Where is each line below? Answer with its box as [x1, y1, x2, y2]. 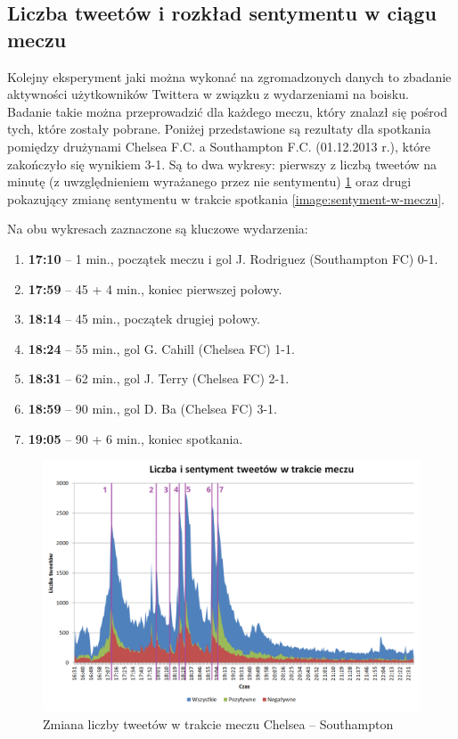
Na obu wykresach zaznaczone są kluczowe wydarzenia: [7, 219, 308, 238]
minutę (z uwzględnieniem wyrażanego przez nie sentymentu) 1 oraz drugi [7, 172, 412, 191]
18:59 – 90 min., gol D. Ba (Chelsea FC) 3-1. [28, 398, 277, 417]
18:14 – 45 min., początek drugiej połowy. [28, 309, 260, 328]
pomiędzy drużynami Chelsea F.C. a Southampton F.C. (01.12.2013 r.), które [7, 136, 431, 155]
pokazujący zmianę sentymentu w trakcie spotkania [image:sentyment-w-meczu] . [7, 189, 446, 208]
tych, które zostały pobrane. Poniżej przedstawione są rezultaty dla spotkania [7, 119, 431, 138]
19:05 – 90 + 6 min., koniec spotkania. [28, 429, 243, 448]
